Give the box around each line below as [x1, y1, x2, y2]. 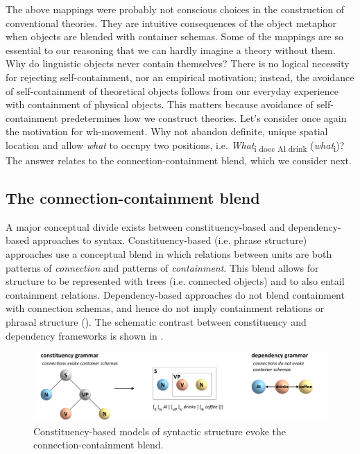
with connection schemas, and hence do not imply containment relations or [6, 301, 325, 315]
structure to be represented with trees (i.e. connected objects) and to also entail [6, 274, 345, 288]
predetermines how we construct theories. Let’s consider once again [61, 110, 347, 125]
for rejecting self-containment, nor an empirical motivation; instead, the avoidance [6, 69, 354, 84]
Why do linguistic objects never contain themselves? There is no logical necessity [6, 56, 350, 71]
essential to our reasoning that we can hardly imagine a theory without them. [6, 42, 336, 57]
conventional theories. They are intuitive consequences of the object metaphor [6, 15, 337, 30]
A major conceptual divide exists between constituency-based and [6, 219, 285, 234]
